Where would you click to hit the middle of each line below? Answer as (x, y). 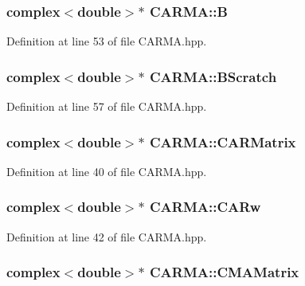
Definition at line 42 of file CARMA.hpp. (107, 236)
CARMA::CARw (205, 207)
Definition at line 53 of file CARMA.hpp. (107, 41)
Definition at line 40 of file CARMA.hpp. (107, 171)
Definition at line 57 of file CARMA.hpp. (107, 106)
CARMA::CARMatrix (223, 141)
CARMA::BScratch (213, 76)
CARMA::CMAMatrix (224, 272)
